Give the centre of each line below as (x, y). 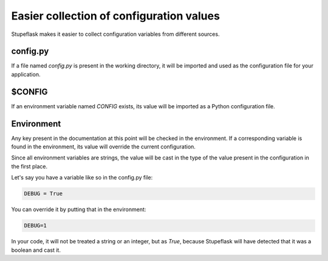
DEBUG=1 (35, 226)
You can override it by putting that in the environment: (79, 209)
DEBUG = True (43, 194)
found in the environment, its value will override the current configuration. (103, 147)
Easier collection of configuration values (115, 16)
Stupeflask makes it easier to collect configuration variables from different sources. (115, 34)
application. (26, 74)
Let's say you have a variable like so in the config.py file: (82, 178)
